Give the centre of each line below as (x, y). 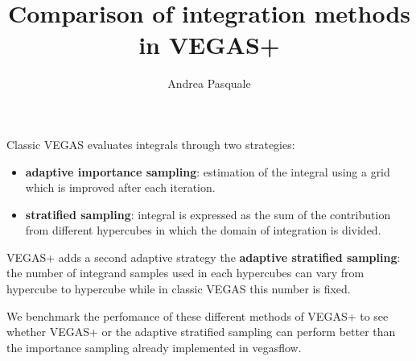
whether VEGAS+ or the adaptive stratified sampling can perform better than (201, 332)
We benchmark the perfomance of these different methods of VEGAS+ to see (198, 315)
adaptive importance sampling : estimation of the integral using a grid (208, 171)
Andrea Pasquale (209, 83)
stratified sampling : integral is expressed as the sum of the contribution (208, 214)
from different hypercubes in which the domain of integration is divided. (203, 230)
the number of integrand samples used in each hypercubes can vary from (185, 273)
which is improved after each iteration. (120, 187)
